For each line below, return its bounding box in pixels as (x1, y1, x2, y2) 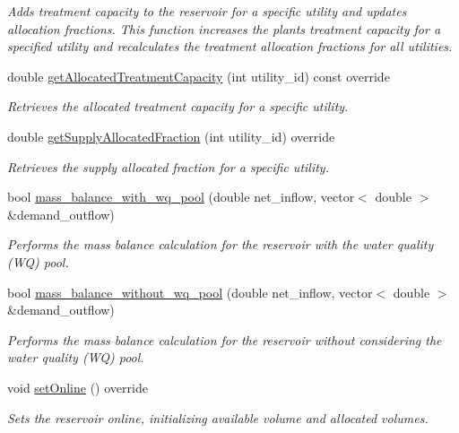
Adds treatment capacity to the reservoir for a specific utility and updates (7, 2, 407, 20)
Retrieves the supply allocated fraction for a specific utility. (7, 157, 329, 176)
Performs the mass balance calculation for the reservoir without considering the (7, 330, 442, 349)
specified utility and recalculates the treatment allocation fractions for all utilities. (7, 37, 453, 56)
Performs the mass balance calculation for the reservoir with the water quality (7, 235, 434, 254)
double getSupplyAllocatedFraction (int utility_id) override (7, 126, 335, 145)
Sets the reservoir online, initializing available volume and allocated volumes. (7, 408, 429, 427)
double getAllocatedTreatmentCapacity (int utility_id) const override (7, 66, 390, 85)
